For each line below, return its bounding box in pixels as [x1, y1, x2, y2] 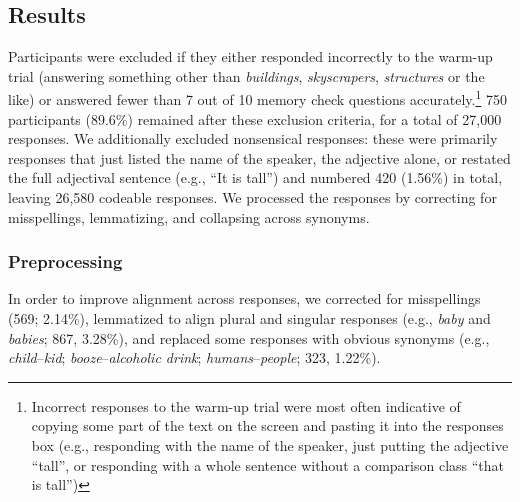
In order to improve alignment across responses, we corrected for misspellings [8, 288, 481, 309]
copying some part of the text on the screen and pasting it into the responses [31, 415, 504, 436]
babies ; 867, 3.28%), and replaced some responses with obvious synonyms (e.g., [8, 327, 490, 348]
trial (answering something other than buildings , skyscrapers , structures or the [8, 65, 485, 86]
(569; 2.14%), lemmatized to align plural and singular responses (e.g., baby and [8, 308, 491, 329]
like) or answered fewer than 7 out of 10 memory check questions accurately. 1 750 [8, 86, 507, 110]
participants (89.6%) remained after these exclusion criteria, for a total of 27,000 [8, 108, 502, 129]
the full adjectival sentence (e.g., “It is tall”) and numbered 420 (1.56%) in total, [8, 167, 503, 188]
